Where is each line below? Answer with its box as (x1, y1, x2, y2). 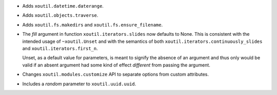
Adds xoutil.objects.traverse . (22, 12, 98, 18)
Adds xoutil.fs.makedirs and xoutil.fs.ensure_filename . (22, 21, 163, 28)
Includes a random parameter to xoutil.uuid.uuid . (22, 81, 136, 87)
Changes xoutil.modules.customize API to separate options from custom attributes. (22, 72, 209, 78)
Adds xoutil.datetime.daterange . (22, 3, 104, 9)
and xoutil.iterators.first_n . (22, 45, 98, 51)
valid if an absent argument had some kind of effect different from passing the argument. (22, 62, 210, 68)
